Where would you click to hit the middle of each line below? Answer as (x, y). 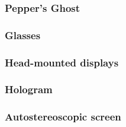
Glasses (23, 35)
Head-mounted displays (62, 62)
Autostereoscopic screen (63, 117)
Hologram (29, 89)
